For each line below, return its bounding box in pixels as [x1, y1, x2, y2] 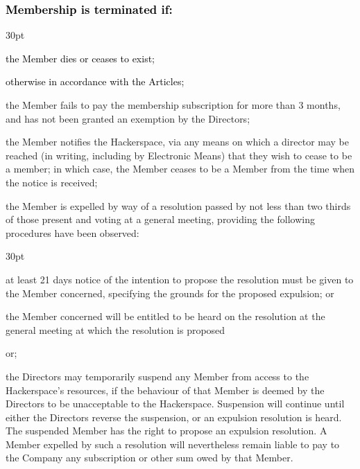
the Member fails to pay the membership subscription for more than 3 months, [6, 98, 341, 112]
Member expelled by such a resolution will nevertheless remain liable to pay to [6, 436, 340, 451]
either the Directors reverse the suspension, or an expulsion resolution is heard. [6, 409, 342, 424]
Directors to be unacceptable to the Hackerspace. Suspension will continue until [6, 396, 345, 411]
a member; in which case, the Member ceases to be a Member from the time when [6, 161, 355, 176]
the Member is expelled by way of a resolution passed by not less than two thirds [6, 198, 351, 213]
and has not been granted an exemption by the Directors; [6, 111, 250, 125]
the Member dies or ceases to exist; [6, 51, 155, 65]
